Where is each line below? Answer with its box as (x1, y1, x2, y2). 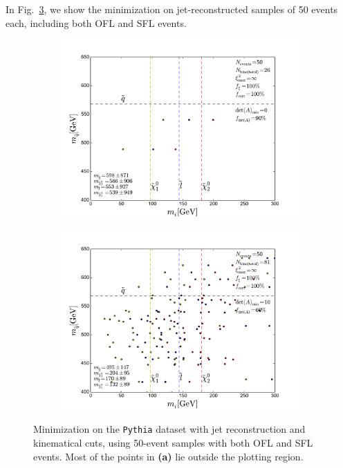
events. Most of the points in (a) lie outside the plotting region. (33, 449, 304, 463)
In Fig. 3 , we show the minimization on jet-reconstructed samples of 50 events (6, 2, 338, 16)
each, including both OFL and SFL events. (6, 15, 187, 30)
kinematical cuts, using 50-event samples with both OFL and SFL (33, 436, 313, 450)
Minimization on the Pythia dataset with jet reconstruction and (33, 422, 306, 436)
